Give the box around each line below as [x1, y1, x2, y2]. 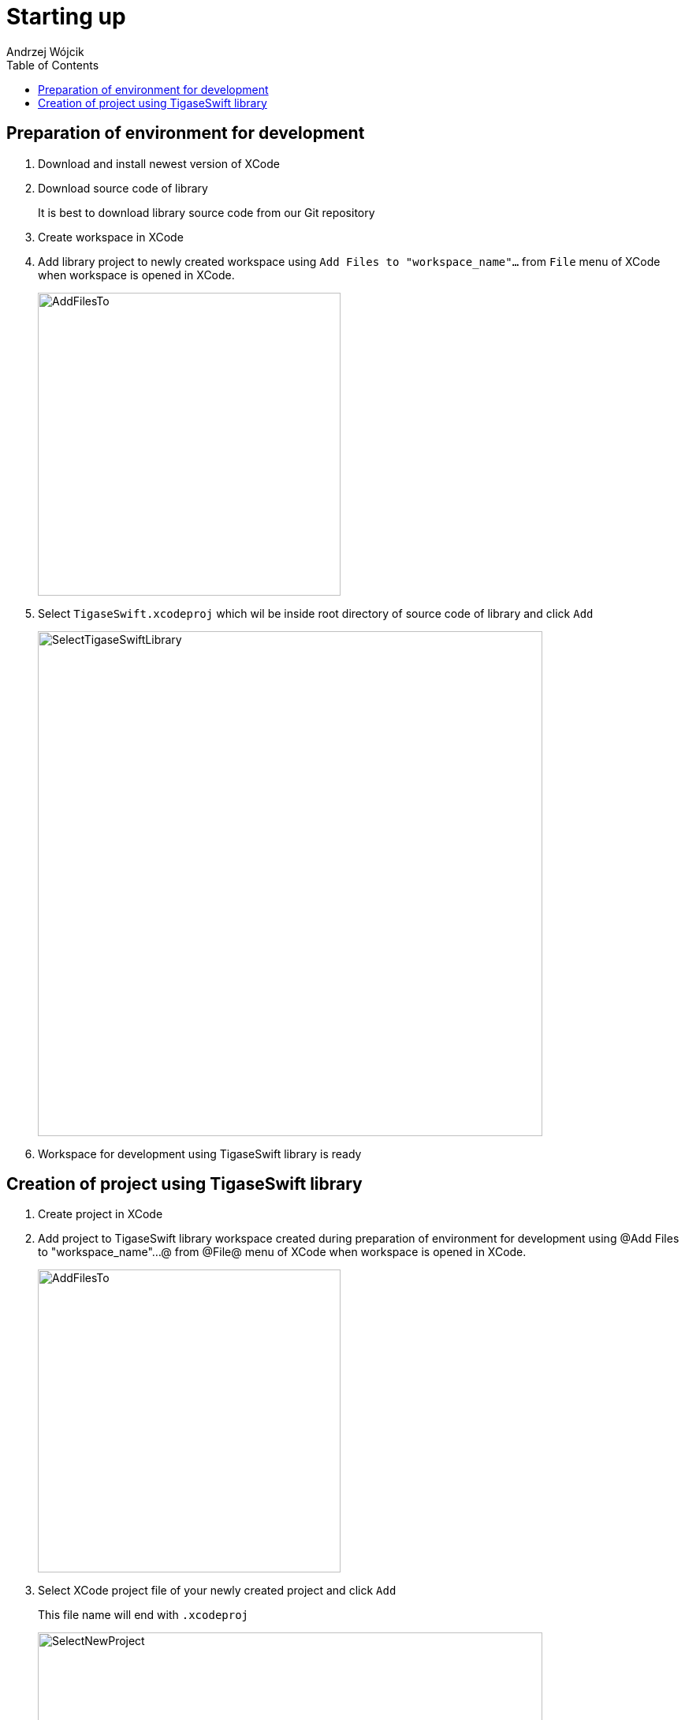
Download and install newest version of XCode [38, 156, 280, 170]
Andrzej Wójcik [6, 44, 84, 58]
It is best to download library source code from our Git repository [38, 205, 375, 219]
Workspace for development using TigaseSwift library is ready [38, 1146, 362, 1161]
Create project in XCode [38, 1207, 163, 1221]
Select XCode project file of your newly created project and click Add [38, 1584, 396, 1598]
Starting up [6, 3, 126, 30]
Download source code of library [38, 181, 208, 195]
